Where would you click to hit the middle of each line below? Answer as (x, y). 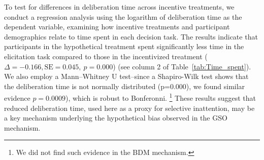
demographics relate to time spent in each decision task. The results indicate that (131, 36)
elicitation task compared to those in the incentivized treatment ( (106, 56)
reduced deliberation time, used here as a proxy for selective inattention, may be (129, 108)
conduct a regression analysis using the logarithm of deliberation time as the (123, 16)
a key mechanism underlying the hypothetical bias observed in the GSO (116, 118)
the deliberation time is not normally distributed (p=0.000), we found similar (125, 86)
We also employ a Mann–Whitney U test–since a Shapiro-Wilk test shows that (126, 76)
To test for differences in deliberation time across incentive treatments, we (119, 7)
